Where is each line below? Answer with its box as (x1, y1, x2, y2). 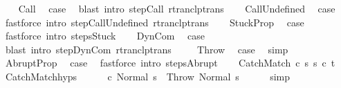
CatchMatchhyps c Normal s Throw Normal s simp (5, 69, 291, 83)
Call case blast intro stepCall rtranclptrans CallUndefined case (18, 1, 335, 15)
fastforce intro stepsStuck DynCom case (5, 28, 205, 43)
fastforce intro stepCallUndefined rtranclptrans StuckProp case (5, 15, 304, 29)
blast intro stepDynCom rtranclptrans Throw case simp (5, 42, 288, 56)
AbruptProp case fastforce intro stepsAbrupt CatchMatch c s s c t (5, 55, 335, 70)
